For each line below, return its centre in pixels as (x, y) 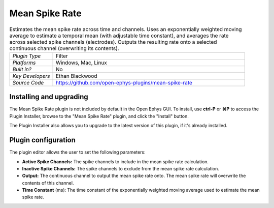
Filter (62, 56)
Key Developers (31, 76)
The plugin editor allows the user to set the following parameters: (77, 152)
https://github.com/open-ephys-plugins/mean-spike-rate (124, 82)
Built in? (22, 69)
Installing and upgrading (49, 97)
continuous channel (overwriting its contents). (64, 48)
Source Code (28, 82)
